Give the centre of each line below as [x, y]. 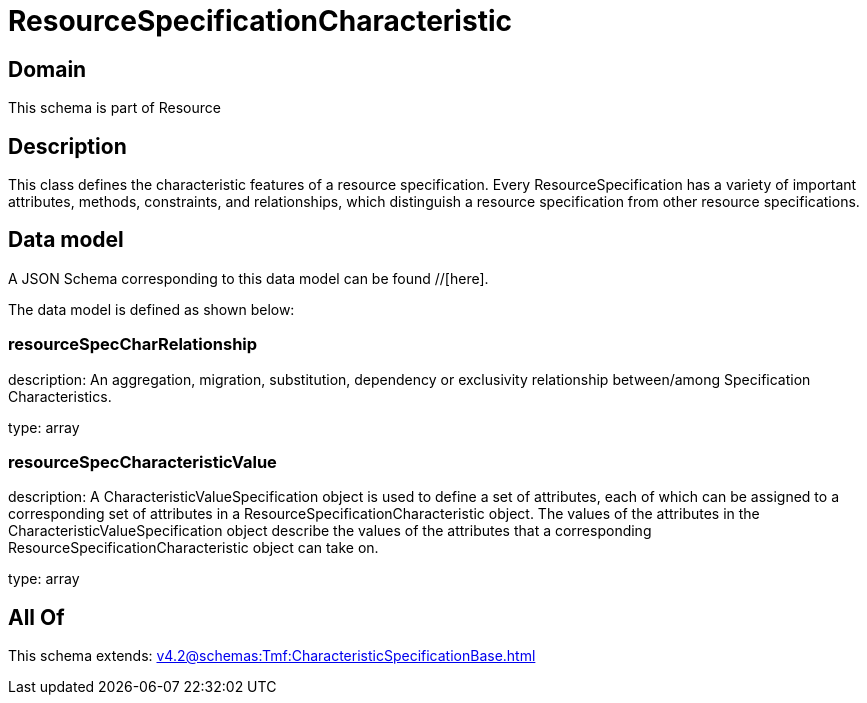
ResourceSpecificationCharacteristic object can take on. [193, 548]
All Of [36, 617]
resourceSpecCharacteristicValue [142, 461]
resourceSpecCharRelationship [133, 344]
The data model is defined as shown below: [151, 309]
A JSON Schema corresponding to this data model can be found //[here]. [248, 278]
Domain [47, 69]
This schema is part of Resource [114, 108]
